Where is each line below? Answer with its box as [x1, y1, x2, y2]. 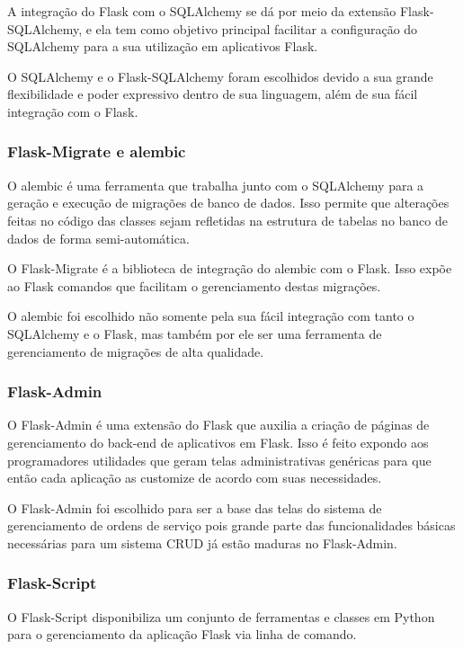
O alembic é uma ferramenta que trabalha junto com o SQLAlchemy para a [7, 175, 424, 194]
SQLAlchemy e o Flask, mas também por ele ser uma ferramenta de [7, 324, 382, 342]
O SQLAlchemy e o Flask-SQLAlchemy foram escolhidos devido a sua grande [7, 67, 433, 85]
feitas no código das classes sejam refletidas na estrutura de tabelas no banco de [7, 210, 448, 229]
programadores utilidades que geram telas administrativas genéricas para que [7, 450, 432, 469]
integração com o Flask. [7, 102, 138, 120]
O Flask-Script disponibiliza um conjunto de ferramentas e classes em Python [7, 607, 435, 626]
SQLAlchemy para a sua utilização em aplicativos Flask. [7, 37, 318, 56]
